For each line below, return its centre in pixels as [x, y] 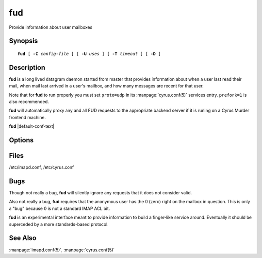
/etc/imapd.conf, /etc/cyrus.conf [41, 167]
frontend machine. [27, 117]
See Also [23, 238]
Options [21, 140]
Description [27, 67]
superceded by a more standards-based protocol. [59, 224]
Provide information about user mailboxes [51, 27]
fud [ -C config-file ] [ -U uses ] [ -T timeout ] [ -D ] [89, 54]
